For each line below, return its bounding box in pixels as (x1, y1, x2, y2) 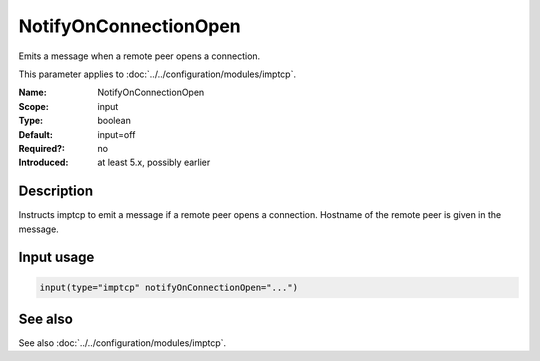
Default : (18, 128, 54, 140)
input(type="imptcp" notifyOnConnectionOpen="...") (39, 281, 299, 293)
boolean (97, 115, 132, 127)
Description (18, 183, 94, 200)
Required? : (18, 142, 65, 154)
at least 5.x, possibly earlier (97, 156, 211, 169)
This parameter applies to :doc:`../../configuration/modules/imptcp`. (18, 68, 297, 80)
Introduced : (18, 156, 69, 169)
